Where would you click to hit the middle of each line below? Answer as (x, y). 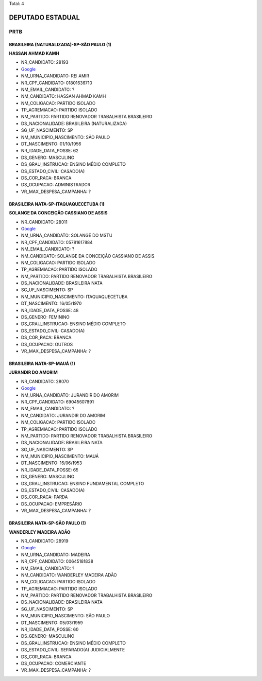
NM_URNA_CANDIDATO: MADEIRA (56, 555)
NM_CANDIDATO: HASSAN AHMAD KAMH (64, 96)
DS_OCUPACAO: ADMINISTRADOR (56, 185)
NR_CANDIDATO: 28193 (45, 62)
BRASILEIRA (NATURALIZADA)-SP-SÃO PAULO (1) (60, 44)
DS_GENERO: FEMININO (45, 317)
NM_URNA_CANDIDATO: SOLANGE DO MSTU (67, 235)
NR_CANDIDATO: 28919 (45, 541)
